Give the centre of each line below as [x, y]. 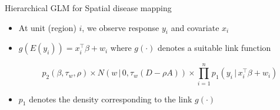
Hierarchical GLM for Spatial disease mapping [88, 8]
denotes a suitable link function [214, 48]
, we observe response [121, 27]
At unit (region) [47, 27]
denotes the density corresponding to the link [111, 99]
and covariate [195, 27]
